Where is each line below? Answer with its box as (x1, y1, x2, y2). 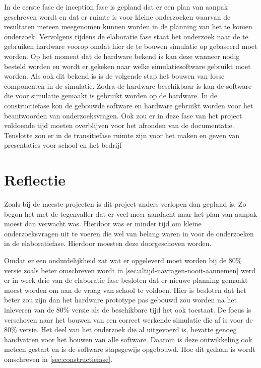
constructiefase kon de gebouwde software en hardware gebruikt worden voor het (4, 100, 253, 110)
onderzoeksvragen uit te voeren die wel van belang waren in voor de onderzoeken (4, 228, 254, 238)
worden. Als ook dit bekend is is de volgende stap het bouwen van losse (4, 71, 225, 81)
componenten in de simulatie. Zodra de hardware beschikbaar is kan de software (4, 80, 252, 91)
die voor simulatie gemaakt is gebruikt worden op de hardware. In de (4, 90, 218, 101)
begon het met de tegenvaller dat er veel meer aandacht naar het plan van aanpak (4, 208, 257, 219)
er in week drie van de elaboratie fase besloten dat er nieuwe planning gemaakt (4, 275, 248, 285)
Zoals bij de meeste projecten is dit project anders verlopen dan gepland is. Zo (4, 199, 246, 209)
